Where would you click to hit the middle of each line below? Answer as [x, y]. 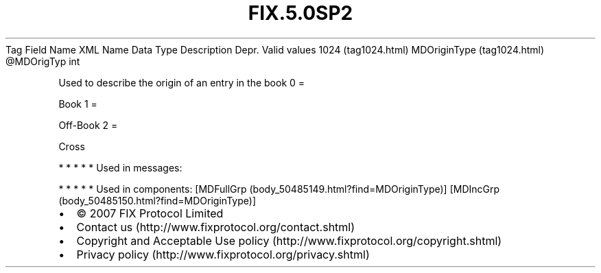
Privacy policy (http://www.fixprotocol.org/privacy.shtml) [223, 254]
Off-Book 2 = [88, 125]
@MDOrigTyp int [43, 61]
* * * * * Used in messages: [120, 167]
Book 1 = [78, 104]
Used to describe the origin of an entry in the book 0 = [182, 82]
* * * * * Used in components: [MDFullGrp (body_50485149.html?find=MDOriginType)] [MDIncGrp [279, 189]
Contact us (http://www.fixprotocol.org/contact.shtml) [216, 227]
